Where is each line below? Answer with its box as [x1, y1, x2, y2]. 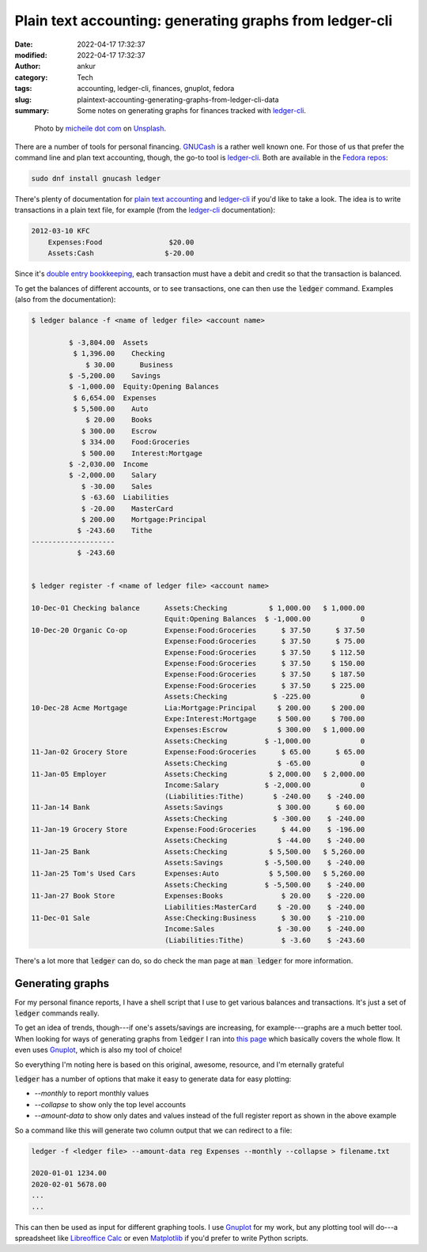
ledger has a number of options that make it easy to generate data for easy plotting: [14, 1074, 292, 1084]
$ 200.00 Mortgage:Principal [81, 515, 207, 524]
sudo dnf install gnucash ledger [31, 174, 161, 183]
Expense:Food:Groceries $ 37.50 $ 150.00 [164, 659, 365, 668]
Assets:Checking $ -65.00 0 [164, 758, 365, 767]
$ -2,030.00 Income [68, 460, 149, 469]
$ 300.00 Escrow [81, 426, 157, 435]
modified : [14, 50, 47, 59]
